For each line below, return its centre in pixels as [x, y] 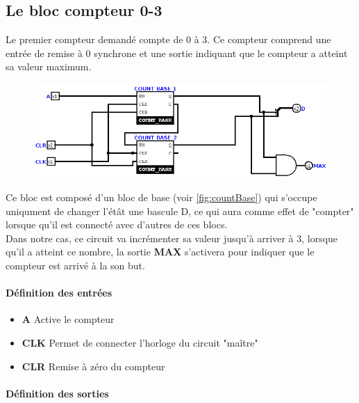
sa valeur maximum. [49, 66]
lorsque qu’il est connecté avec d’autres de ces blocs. [117, 224]
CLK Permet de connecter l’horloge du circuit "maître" [140, 342]
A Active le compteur [68, 319]
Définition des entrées [59, 293]
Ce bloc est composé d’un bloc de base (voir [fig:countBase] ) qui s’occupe [161, 197]
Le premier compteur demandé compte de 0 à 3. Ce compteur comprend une [168, 39]
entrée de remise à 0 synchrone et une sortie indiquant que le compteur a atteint [177, 53]
